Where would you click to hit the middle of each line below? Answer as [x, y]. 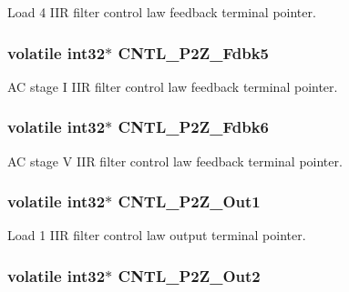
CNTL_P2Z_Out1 [189, 201]
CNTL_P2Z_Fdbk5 [193, 52]
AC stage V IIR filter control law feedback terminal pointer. [175, 161]
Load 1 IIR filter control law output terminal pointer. [157, 235]
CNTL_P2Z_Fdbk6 [193, 127]
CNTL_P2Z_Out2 [189, 275]
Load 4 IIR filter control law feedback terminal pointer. [162, 12]
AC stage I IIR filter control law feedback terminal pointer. [173, 86]
